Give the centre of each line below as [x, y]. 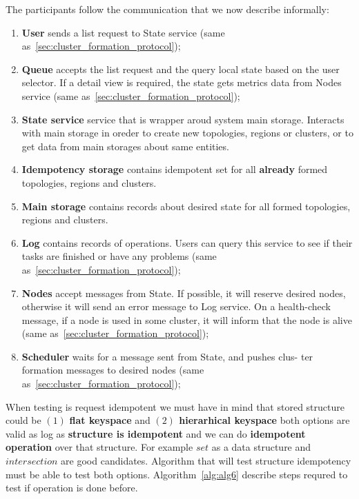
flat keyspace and [110, 420]
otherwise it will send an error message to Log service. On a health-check [176, 306]
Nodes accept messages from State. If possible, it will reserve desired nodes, [184, 293]
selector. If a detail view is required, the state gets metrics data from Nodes [182, 82]
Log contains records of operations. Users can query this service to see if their [187, 242]
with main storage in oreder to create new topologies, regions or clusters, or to [187, 133]
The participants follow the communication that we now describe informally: [167, 9]
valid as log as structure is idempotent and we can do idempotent [156, 433]
